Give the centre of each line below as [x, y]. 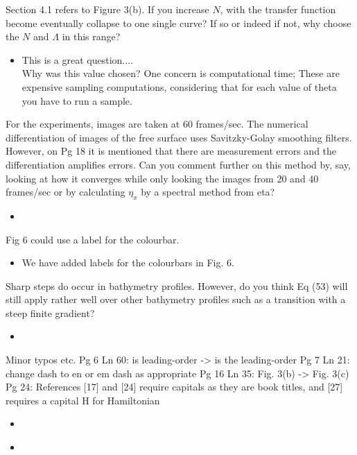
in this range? [91, 36]
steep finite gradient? [50, 312]
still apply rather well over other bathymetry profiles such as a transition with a [176, 299]
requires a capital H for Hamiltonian [83, 400]
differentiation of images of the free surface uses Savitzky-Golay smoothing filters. [179, 137]
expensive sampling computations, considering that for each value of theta [179, 86]
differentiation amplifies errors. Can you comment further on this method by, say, [178, 164]
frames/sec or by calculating [66, 192]
